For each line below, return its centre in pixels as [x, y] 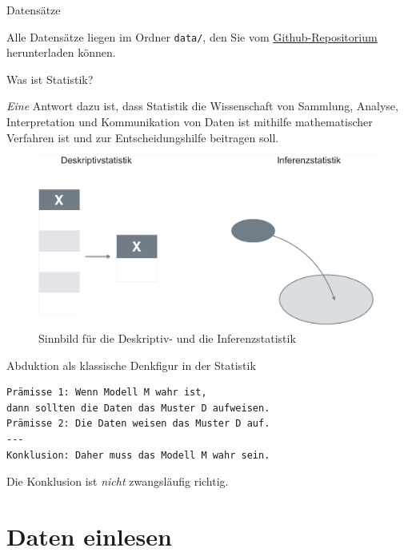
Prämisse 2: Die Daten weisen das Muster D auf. [138, 424]
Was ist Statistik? [50, 79]
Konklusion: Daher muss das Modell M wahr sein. [138, 455]
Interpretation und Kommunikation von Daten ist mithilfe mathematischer [190, 122]
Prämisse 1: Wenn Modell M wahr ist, [107, 393]
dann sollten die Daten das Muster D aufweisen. [138, 408]
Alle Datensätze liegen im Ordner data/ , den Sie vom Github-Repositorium [192, 36]
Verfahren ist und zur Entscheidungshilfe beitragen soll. [143, 137]
